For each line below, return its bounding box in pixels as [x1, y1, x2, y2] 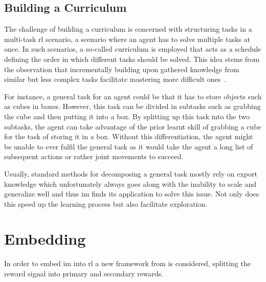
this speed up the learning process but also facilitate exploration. [4, 198, 208, 209]
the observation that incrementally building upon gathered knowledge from [4, 63, 239, 74]
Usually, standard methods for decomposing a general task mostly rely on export [4, 168, 257, 179]
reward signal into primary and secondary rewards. [4, 268, 164, 279]
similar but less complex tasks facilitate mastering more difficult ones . [4, 74, 227, 84]
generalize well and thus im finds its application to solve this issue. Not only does [4, 188, 259, 199]
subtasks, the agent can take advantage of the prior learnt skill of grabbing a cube [4, 121, 261, 132]
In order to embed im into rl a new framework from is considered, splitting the [4, 258, 251, 269]
